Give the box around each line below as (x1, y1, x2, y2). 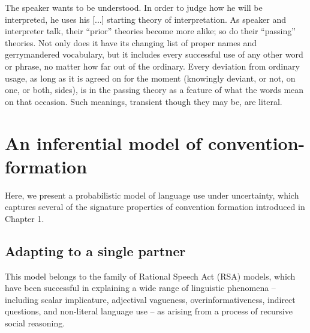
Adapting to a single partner (5, 241, 186, 260)
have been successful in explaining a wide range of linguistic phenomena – (5, 281, 276, 294)
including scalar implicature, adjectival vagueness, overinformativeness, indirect (5, 293, 296, 305)
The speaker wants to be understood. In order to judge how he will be (5, 1, 263, 13)
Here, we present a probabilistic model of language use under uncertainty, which (5, 188, 299, 201)
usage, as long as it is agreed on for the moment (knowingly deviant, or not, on (5, 71, 296, 84)
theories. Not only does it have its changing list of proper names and (5, 36, 257, 49)
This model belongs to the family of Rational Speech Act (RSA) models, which (5, 269, 296, 282)
